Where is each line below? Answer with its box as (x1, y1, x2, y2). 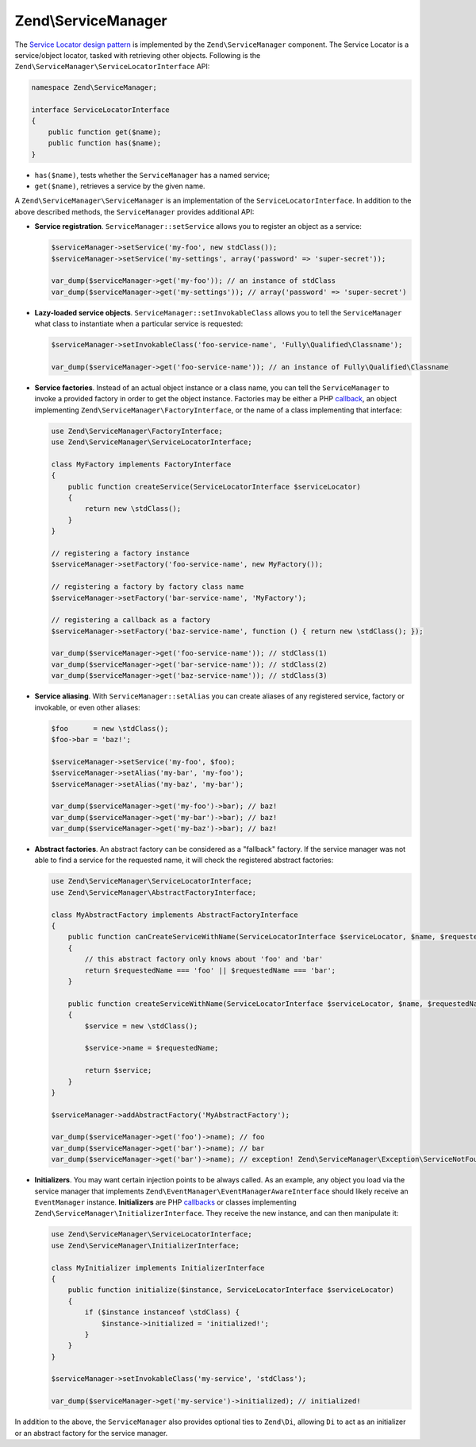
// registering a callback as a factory (51, 616, 210, 625)
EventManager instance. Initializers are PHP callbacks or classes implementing (34, 1197, 297, 1207)
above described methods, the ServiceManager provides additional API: (14, 207, 255, 216)
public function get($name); (48, 127, 162, 137)
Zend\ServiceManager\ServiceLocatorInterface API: (14, 62, 210, 72)
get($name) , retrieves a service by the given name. (34, 181, 205, 191)
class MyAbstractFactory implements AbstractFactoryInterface (51, 910, 298, 919)
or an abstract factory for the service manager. (14, 1428, 168, 1437)
